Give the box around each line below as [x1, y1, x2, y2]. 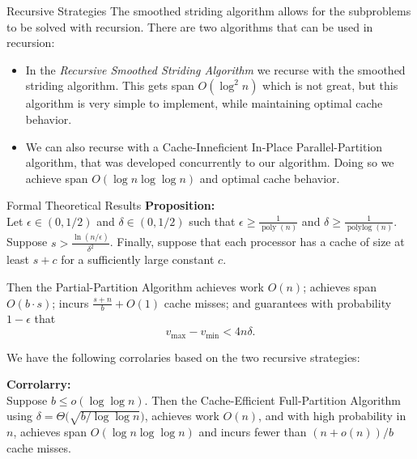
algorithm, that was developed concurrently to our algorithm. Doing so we [25, 154, 394, 171]
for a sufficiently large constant [61, 251, 215, 268]
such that [189, 212, 236, 229]
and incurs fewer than [198, 423, 307, 440]
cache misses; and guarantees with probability [164, 294, 392, 311]
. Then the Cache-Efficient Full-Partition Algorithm [144, 391, 402, 408]
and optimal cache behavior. [199, 169, 340, 186]
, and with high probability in [258, 407, 406, 424]
